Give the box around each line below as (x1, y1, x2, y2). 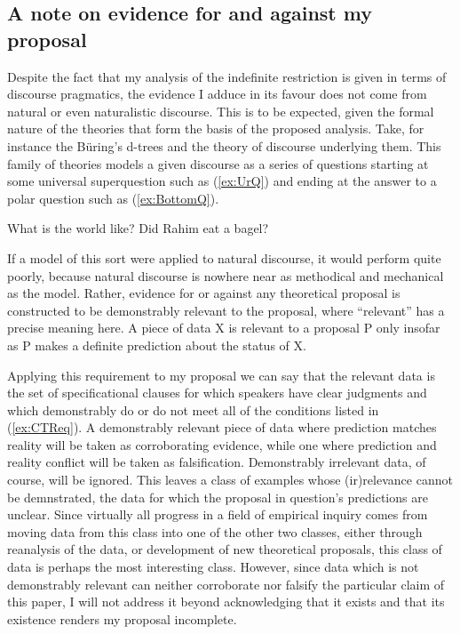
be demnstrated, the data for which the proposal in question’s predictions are (7, 487, 428, 506)
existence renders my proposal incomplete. (7, 609, 237, 628)
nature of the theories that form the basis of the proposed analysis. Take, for (7, 119, 424, 138)
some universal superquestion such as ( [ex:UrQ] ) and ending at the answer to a (7, 172, 437, 190)
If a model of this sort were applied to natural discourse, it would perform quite (7, 248, 441, 267)
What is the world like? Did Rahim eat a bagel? (7, 219, 269, 237)
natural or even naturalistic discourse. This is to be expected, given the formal (7, 101, 434, 120)
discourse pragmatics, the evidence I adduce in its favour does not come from (7, 84, 427, 103)
